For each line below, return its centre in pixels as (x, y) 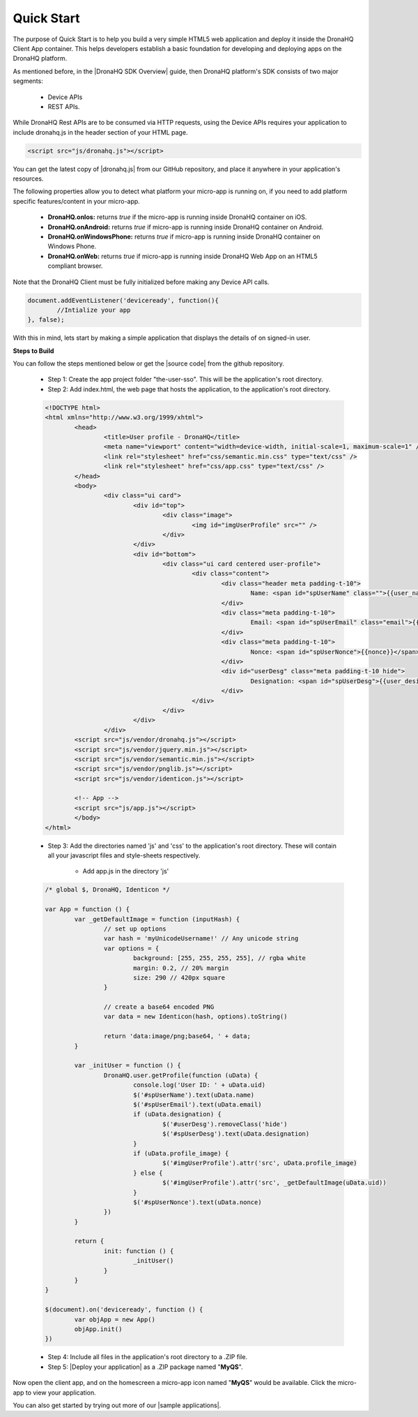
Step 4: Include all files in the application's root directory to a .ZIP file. (147, 1357)
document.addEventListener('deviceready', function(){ (123, 300)
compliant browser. (75, 266)
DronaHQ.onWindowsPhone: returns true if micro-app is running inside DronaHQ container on (184, 237)
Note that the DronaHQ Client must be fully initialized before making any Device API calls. (141, 282)
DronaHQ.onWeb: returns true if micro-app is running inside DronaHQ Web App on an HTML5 (183, 256)
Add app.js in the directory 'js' (126, 871)
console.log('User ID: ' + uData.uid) (199, 1085)
